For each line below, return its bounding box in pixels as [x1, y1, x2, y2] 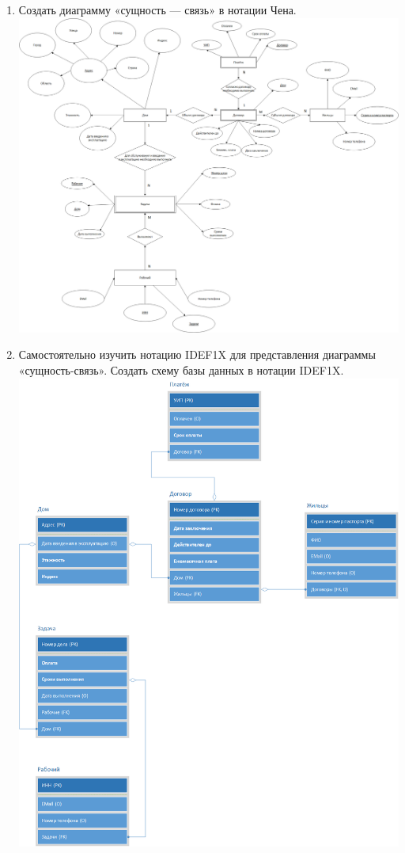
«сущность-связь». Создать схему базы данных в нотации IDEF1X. [18, 361, 344, 378]
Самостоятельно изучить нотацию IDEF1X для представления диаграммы [18, 346, 376, 363]
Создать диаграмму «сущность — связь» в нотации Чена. [18, 2, 297, 17]
